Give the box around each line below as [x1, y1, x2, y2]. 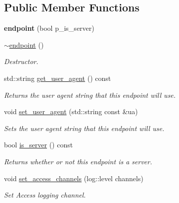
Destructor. [4, 56, 39, 67]
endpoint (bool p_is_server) [4, 23, 94, 33]
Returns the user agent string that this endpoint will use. [4, 89, 176, 100]
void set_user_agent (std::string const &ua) [4, 106, 138, 117]
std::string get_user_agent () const [4, 72, 111, 83]
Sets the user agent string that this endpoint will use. [4, 123, 165, 133]
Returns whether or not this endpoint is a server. [4, 156, 152, 166]
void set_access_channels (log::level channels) [4, 173, 143, 183]
